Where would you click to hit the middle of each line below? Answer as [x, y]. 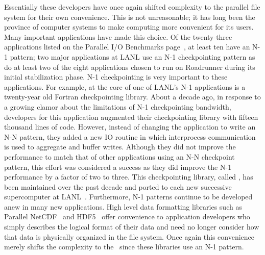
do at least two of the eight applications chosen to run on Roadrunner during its [130, 67]
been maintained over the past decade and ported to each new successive [118, 186]
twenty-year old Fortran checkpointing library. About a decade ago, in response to [132, 97]
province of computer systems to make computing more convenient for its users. [129, 27]
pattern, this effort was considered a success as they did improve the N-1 [118, 167]
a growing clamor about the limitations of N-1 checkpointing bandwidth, [118, 106]
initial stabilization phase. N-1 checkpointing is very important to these [116, 77]
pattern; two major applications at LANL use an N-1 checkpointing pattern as [132, 56]
